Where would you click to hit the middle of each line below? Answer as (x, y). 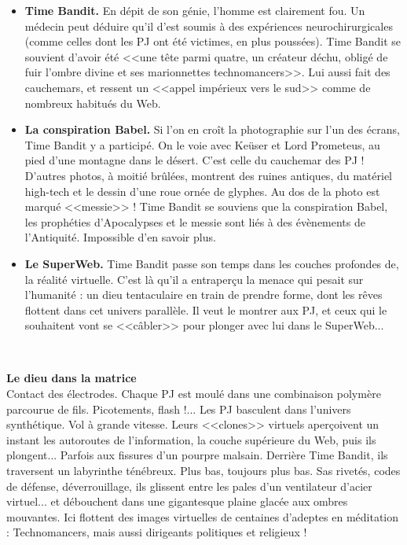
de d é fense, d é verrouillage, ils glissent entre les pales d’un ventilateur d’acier (189, 486)
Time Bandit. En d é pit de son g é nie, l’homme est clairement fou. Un (195, 10)
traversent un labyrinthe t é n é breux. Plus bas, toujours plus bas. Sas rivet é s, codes (203, 471)
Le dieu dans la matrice (71, 378)
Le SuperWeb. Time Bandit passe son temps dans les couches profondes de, (212, 263)
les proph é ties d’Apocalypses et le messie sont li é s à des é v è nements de (195, 221)
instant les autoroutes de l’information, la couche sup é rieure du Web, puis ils (191, 439)
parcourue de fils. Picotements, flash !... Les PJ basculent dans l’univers (179, 409)
